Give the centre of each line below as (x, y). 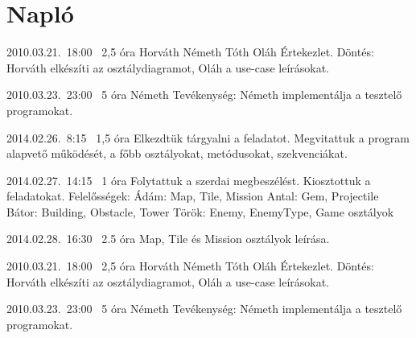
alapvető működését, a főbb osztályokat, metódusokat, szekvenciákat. (177, 153)
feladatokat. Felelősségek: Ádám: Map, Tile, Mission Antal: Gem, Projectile (193, 196)
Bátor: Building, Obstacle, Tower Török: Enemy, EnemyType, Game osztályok (200, 211)
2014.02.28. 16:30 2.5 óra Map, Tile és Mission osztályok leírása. (168, 239)
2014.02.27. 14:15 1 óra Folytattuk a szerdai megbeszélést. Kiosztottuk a (189, 180)
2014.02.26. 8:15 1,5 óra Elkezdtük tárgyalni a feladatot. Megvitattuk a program (208, 137)
